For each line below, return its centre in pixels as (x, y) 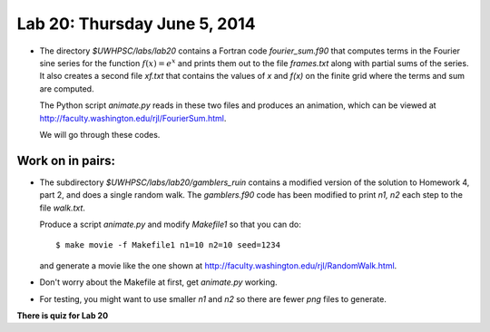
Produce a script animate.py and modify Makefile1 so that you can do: (170, 224)
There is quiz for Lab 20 (63, 315)
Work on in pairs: (66, 160)
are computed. (67, 88)
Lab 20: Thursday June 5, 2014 (136, 24)
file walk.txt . (63, 208)
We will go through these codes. (100, 134)
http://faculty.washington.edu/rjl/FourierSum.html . (133, 118)
